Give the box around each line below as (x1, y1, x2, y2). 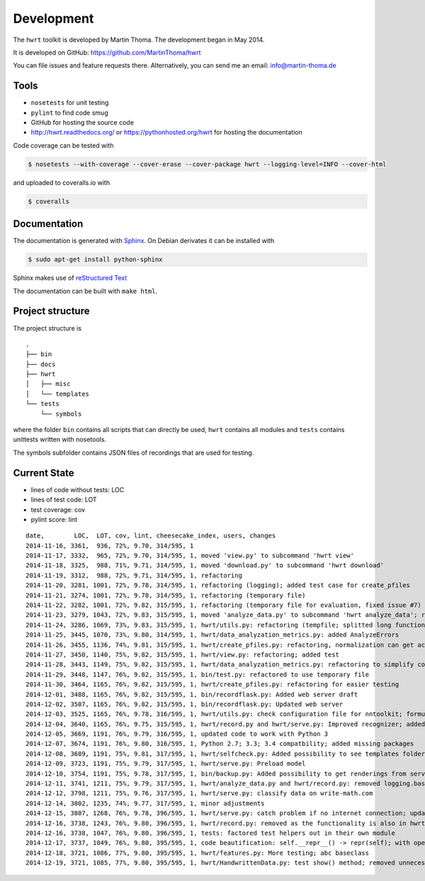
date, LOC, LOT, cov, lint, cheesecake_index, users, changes (25, 532, 276, 540)
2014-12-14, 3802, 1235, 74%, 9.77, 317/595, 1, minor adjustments (25, 799, 265, 807)
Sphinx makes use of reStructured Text (13, 273, 127, 283)
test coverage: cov (30, 505, 86, 513)
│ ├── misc (25, 380, 71, 388)
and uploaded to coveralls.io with (13, 178, 110, 187)
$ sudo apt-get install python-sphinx (28, 256, 163, 263)
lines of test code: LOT (30, 496, 97, 504)
